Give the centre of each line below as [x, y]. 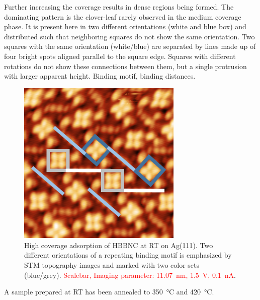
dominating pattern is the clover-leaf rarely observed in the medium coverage [123, 16]
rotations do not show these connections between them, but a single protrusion [125, 66]
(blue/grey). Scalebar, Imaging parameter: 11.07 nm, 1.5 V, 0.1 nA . [130, 275]
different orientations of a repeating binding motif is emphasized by [128, 255]
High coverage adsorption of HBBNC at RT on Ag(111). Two [119, 245]
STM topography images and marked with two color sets [112, 264]
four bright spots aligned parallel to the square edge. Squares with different [120, 56]
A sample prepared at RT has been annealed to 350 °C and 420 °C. [109, 292]
